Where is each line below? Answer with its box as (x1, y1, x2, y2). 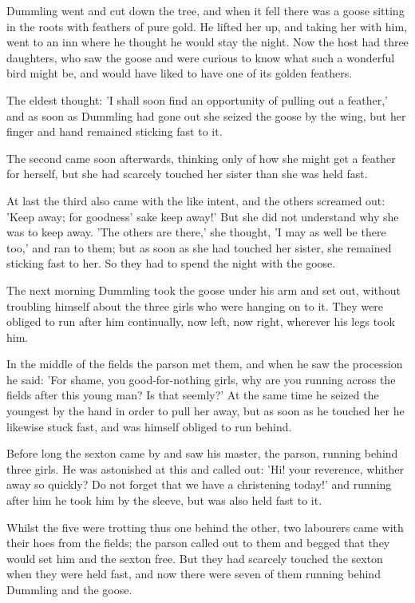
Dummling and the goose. (6, 581, 132, 597)
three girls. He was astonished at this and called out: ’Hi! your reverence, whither (6, 460, 404, 477)
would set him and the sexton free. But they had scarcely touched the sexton (6, 549, 383, 566)
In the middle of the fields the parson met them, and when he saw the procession (6, 355, 403, 372)
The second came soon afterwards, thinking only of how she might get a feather (6, 149, 396, 166)
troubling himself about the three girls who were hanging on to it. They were (6, 297, 384, 314)
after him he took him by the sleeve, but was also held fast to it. (6, 492, 322, 509)
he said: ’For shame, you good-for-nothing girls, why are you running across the (6, 371, 396, 387)
